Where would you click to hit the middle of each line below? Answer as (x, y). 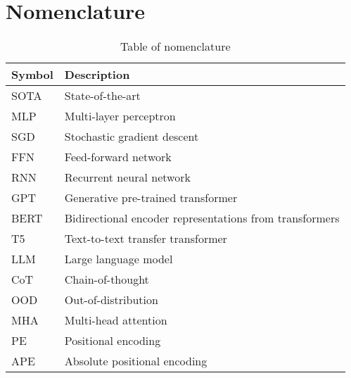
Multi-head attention (116, 320)
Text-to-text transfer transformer (146, 239)
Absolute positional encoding (136, 361)
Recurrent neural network (127, 177)
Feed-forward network (118, 157)
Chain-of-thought (107, 279)
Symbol (32, 75)
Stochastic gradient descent (132, 137)
